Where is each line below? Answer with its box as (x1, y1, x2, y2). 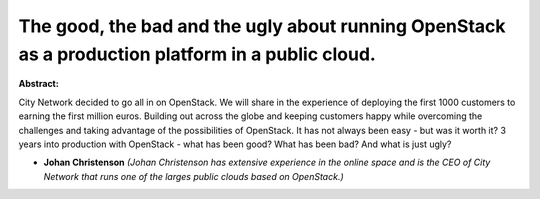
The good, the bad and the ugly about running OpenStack (18, 15, 506, 37)
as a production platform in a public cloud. (18, 43, 377, 65)
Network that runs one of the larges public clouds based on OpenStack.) (43, 170, 344, 182)
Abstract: (18, 78, 59, 90)
